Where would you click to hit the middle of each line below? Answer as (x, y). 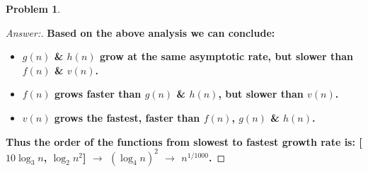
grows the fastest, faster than (127, 117)
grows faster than (98, 94)
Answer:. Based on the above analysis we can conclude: (140, 32)
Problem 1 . (33, 8)
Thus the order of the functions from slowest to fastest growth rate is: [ (184, 141)
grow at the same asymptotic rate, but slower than (226, 56)
